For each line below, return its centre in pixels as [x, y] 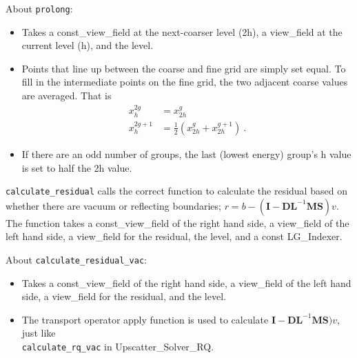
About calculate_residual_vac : [76, 259]
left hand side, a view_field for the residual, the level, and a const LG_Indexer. [174, 236]
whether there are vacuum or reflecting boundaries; [113, 205]
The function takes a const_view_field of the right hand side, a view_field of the [177, 222]
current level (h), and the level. [88, 45]
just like [39, 333]
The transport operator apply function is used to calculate [145, 319]
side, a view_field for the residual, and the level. [124, 296]
